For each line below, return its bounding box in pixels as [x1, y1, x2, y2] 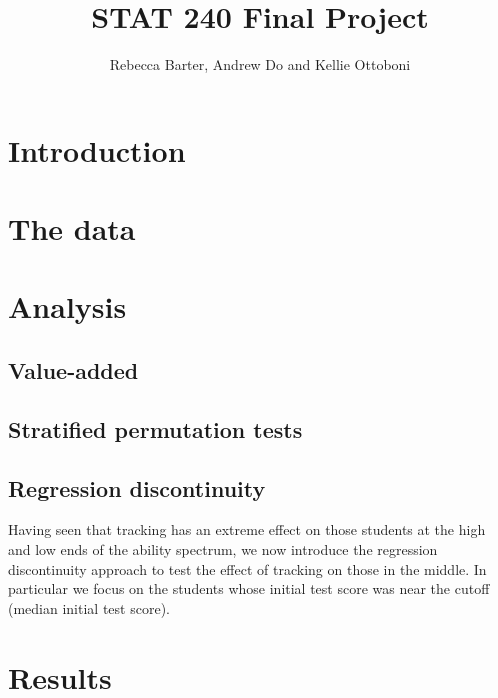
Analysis [8, 286, 127, 327]
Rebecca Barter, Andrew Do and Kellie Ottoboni [109, 54, 411, 75]
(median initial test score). [8, 597, 170, 618]
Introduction [8, 129, 186, 170]
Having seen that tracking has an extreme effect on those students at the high [8, 519, 486, 540]
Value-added [8, 355, 139, 386]
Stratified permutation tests [8, 413, 303, 444]
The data [8, 208, 136, 249]
